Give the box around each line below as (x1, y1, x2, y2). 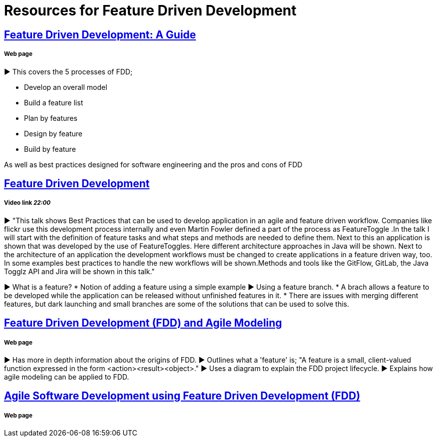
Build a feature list (24, 98, 83, 107)
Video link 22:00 (4, 199, 51, 207)
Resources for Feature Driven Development (4, 2, 297, 19)
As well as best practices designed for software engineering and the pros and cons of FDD (4, 160, 303, 169)
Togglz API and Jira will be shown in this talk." (4, 267, 155, 276)
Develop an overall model (24, 82, 107, 91)
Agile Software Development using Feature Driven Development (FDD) (4, 390, 361, 403)
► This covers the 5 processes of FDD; (4, 67, 133, 76)
